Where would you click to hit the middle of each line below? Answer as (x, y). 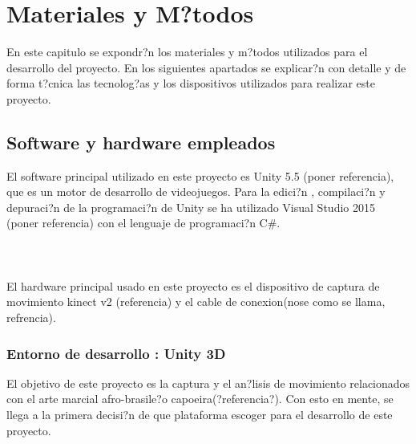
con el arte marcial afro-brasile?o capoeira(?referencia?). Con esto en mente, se (200, 399)
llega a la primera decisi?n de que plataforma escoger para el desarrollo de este (200, 415)
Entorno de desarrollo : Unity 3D (116, 353)
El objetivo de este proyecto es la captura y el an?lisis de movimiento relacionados (208, 383)
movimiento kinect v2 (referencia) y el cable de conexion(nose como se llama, (196, 301)
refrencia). (31, 318)
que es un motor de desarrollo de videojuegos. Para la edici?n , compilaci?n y (196, 191)
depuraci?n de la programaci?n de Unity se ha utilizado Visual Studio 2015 (191, 207)
